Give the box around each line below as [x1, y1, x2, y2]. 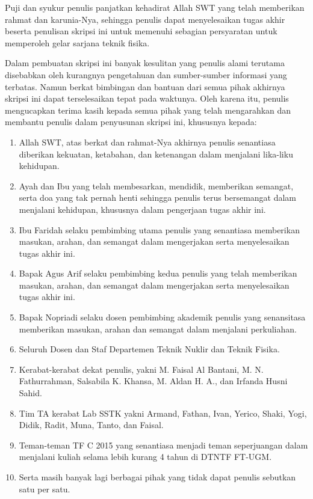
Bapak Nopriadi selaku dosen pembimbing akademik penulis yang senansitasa [19, 311, 306, 323]
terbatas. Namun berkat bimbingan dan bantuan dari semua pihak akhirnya [5, 80, 285, 93]
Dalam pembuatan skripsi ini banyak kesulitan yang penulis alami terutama [5, 57, 285, 69]
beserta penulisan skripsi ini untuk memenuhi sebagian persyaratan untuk [5, 25, 277, 37]
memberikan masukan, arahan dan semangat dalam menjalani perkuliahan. [19, 322, 297, 335]
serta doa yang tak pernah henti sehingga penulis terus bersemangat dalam [19, 191, 297, 204]
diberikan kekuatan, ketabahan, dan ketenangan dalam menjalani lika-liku [19, 147, 293, 160]
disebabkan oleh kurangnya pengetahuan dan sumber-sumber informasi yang [5, 68, 287, 81]
